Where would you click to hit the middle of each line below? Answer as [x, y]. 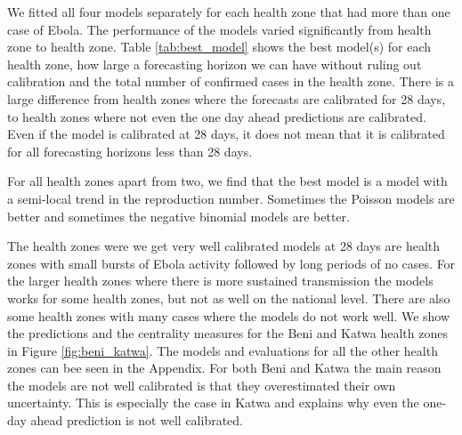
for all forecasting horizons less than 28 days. [130, 151]
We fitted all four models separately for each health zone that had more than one [229, 12]
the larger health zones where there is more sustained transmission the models [220, 281]
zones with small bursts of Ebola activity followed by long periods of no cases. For [231, 263]
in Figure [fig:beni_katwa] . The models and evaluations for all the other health [223, 350]
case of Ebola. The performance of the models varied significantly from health [219, 29]
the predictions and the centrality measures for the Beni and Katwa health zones [227, 333]
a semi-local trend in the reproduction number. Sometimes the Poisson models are [231, 198]
